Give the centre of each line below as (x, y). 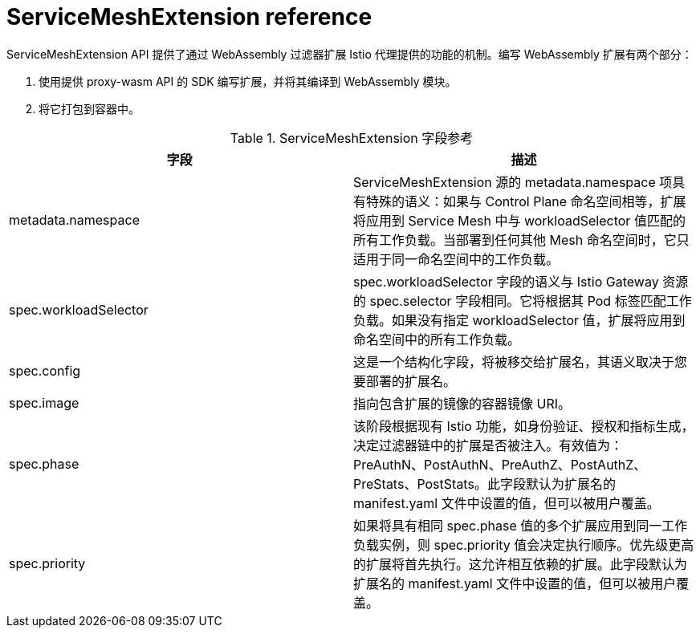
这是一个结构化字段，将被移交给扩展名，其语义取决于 (514, 362)
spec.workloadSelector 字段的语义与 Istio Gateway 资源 (521, 281)
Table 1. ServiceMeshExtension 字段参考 (352, 138)
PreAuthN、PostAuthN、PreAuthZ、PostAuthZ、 (500, 464)
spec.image (44, 402)
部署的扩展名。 (411, 381)
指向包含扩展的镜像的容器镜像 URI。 (462, 403)
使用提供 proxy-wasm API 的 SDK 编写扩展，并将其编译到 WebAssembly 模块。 (248, 81)
